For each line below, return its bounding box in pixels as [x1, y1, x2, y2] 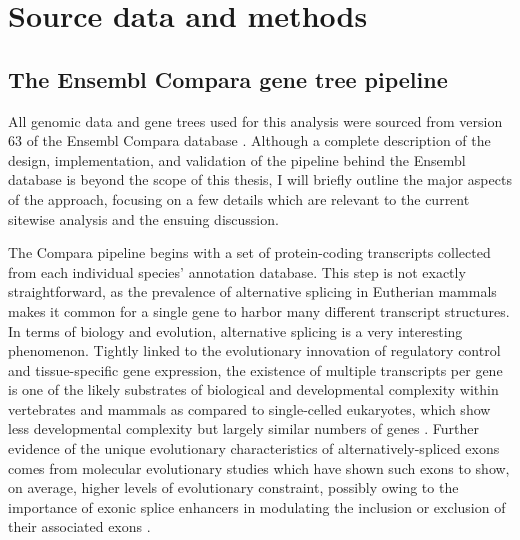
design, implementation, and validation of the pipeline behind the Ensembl [8, 149, 466, 170]
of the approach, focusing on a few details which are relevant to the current [8, 188, 470, 209]
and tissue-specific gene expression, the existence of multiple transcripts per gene [8, 359, 503, 380]
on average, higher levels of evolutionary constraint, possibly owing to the [8, 477, 459, 498]
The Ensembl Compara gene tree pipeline [8, 63, 448, 94]
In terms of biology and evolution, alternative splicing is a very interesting [8, 320, 463, 341]
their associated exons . [8, 516, 151, 537]
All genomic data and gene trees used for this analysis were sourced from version [8, 110, 503, 131]
